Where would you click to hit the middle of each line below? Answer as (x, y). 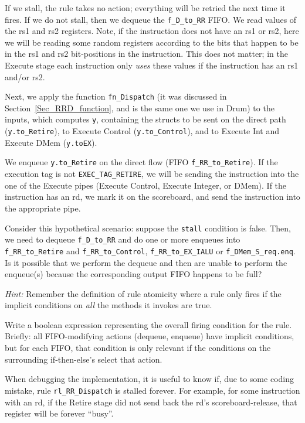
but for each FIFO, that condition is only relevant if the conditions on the (138, 348)
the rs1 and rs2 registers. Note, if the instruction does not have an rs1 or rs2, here (152, 31)
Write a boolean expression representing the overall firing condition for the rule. (148, 324)
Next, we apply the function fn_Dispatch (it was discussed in (116, 96)
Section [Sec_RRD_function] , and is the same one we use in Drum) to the (140, 108)
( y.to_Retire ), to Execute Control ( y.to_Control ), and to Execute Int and (142, 131)
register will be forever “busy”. (59, 413)
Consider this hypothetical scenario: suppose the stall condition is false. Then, (148, 228)
